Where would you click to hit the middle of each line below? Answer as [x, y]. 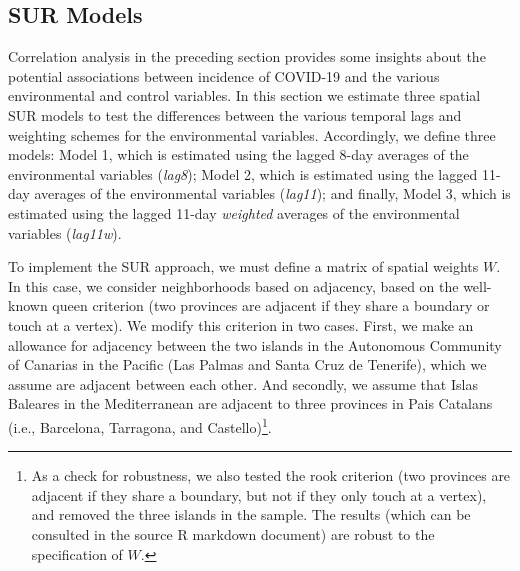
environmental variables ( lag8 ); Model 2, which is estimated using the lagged [243, 173]
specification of [77, 553]
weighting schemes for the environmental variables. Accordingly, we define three [252, 134]
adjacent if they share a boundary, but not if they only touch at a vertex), [259, 494]
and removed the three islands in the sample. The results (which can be [251, 514]
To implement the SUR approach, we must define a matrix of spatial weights [243, 266]
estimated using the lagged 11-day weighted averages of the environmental [234, 212]
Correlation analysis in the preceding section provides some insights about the [247, 56]
